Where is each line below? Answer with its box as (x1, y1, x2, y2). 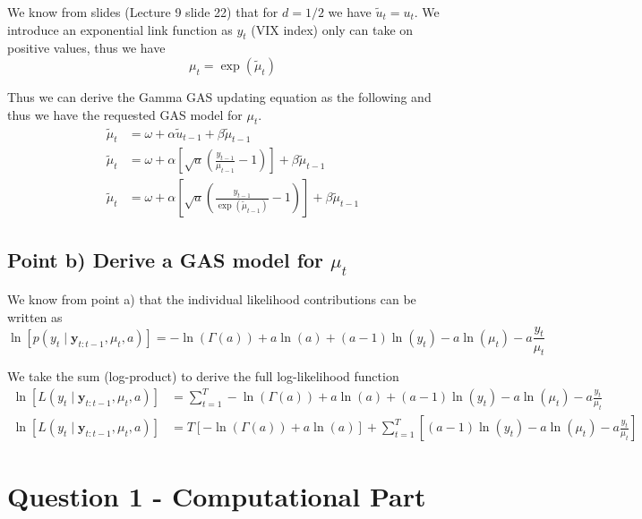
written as (7, 308, 63, 327)
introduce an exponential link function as (7, 20, 233, 38)
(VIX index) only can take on (251, 20, 414, 38)
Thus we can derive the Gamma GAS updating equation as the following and (7, 87, 432, 106)
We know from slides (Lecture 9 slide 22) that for (7, 3, 278, 21)
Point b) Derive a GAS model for (7, 245, 324, 273)
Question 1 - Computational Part (7, 478, 426, 515)
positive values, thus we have (7, 38, 166, 57)
